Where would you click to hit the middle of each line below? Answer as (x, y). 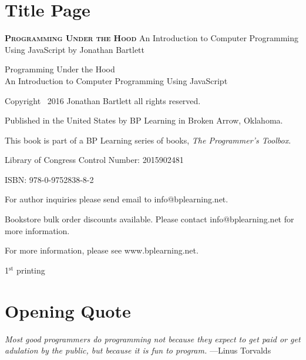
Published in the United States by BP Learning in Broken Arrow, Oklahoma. (144, 120)
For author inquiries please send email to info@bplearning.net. (117, 199)
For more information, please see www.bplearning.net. (102, 250)
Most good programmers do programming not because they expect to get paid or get (153, 339)
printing (31, 270)
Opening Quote (68, 310)
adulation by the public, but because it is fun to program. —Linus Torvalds (138, 350)
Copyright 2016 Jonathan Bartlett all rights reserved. (103, 100)
